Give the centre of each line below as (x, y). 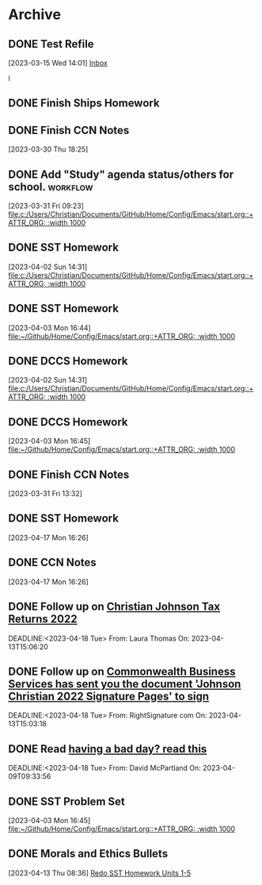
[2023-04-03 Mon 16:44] (49, 328)
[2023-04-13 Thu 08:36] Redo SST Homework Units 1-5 (100, 873)
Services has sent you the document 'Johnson (125, 684)
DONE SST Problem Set (66, 801)
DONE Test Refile (51, 44)
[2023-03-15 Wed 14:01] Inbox (58, 63)
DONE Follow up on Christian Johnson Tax (114, 607)
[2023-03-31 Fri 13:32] (46, 494)
